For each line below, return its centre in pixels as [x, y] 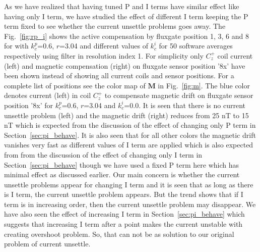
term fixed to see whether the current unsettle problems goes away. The [115, 26]
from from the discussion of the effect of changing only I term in [103, 154]
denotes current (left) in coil [48, 95]
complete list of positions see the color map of [75, 85]
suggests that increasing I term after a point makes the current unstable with [123, 224]
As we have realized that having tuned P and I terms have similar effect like [122, 6]
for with [16, 46]
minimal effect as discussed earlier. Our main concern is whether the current [122, 174]
